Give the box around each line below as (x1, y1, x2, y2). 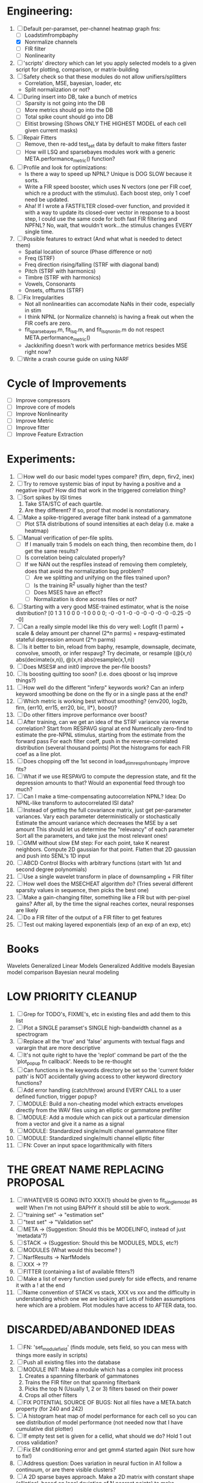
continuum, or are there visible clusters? (15, 1466, 116, 1473)
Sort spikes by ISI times (23, 494, 82, 501)
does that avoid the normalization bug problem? (24, 567, 144, 575)
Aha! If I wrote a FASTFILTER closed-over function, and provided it (24, 203, 190, 210)
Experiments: (7, 452, 76, 466)
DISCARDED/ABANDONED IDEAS (7, 1323, 175, 1337)
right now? (24, 348, 51, 355)
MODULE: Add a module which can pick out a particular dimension (23, 1113, 190, 1121)
